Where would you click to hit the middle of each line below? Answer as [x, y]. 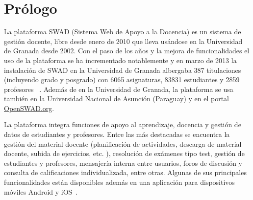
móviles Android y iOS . [41, 191]
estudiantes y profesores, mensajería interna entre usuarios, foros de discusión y [123, 163]
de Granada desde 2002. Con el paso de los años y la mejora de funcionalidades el [127, 51]
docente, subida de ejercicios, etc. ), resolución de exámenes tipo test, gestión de [124, 153]
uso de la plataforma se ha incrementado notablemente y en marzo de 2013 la [120, 60]
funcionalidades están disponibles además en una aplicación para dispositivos [119, 182]
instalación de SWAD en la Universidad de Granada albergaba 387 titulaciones [123, 70]
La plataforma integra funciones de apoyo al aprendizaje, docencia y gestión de [123, 124]
